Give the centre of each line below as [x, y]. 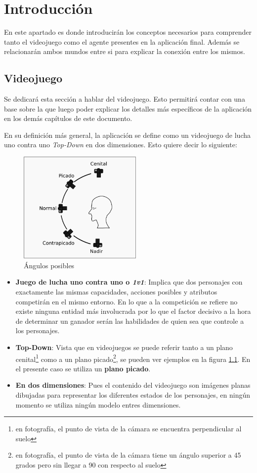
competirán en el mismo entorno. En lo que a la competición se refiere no [127, 301]
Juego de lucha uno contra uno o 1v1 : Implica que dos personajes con [129, 282]
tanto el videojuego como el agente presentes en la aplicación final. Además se [122, 41]
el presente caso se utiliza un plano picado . [83, 368]
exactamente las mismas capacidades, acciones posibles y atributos [116, 292]
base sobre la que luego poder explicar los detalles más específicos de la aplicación [128, 108]
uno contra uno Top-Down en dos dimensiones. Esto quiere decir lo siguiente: [121, 145]
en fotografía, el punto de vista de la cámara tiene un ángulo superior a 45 [128, 455]
